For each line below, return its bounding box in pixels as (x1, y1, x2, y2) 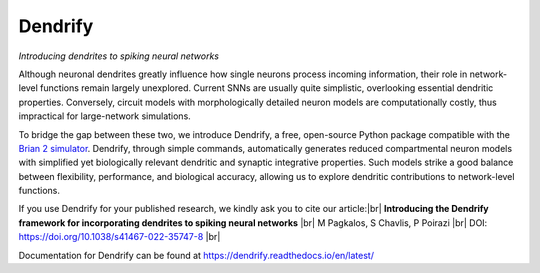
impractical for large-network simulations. (18, 110, 192, 122)
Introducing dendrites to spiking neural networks (18, 50, 220, 62)
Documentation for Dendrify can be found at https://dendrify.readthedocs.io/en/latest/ (18, 249, 375, 261)
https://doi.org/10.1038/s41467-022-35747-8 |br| (18, 231, 221, 243)
